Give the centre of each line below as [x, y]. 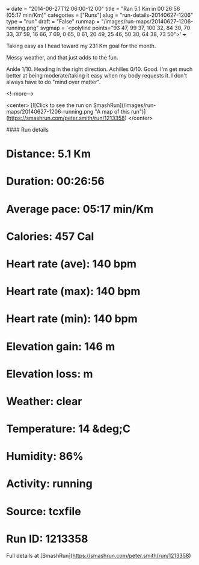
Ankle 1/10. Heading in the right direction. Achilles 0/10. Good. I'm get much [99, 69]
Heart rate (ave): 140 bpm [72, 264]
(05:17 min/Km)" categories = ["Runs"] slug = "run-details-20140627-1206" [100, 15]
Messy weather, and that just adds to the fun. [62, 57]
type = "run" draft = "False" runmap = [53, 21]
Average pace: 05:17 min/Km [80, 209]
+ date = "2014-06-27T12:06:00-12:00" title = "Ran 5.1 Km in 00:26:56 [93, 9]
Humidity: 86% [45, 457]
